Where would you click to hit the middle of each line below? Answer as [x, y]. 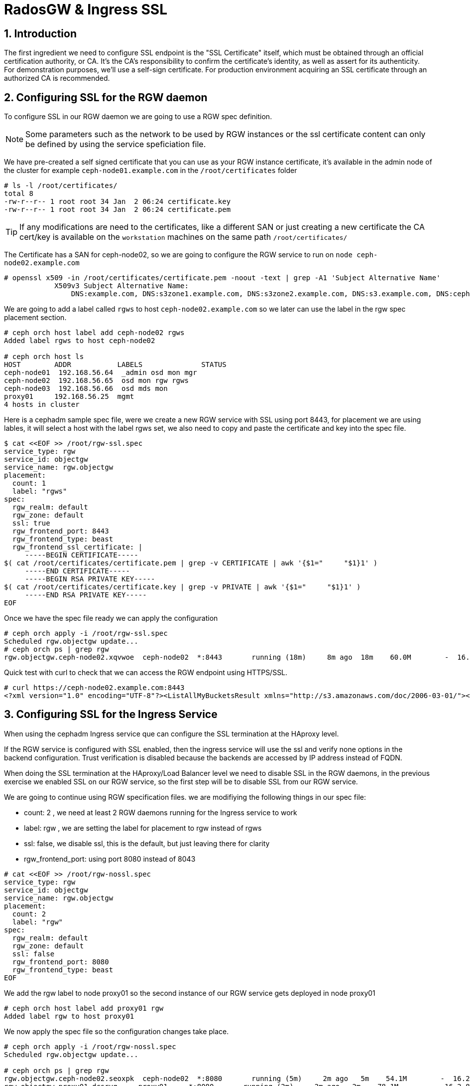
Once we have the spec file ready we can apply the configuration [111, 618]
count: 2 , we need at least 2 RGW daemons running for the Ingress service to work [161, 812]
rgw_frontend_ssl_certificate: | [77, 547]
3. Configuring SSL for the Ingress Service [111, 715]
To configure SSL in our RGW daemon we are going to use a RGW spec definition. [138, 117]
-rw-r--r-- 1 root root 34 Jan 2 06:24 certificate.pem [117, 210]
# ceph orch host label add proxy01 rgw [84, 1008]
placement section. [35, 318]
